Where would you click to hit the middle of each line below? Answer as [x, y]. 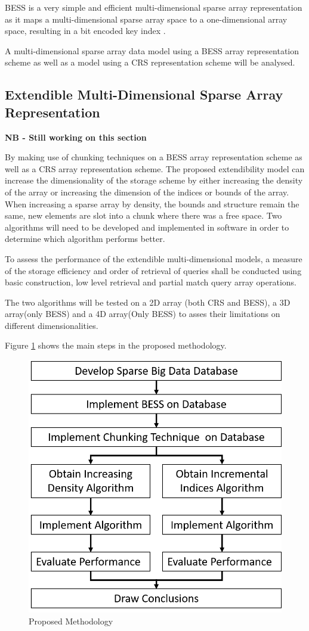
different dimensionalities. [52, 325]
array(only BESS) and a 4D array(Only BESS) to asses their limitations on [143, 314]
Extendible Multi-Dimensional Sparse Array [144, 94]
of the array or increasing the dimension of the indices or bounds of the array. [147, 192]
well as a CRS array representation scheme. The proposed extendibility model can [155, 168]
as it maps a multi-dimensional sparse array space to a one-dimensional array [146, 19]
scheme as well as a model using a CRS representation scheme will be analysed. [150, 62]
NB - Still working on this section [76, 137]
